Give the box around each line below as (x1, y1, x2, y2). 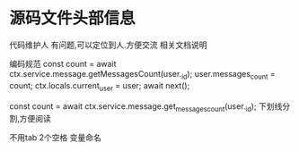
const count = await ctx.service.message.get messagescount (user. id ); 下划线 (9, 100, 283, 113)
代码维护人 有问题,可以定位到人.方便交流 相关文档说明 (9, 39, 207, 50)
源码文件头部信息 (9, 8, 136, 29)
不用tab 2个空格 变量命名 (9, 132, 101, 143)
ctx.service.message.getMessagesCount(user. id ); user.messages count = (9, 68, 276, 81)
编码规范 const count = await (9, 58, 117, 69)
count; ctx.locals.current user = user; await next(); (9, 80, 190, 93)
